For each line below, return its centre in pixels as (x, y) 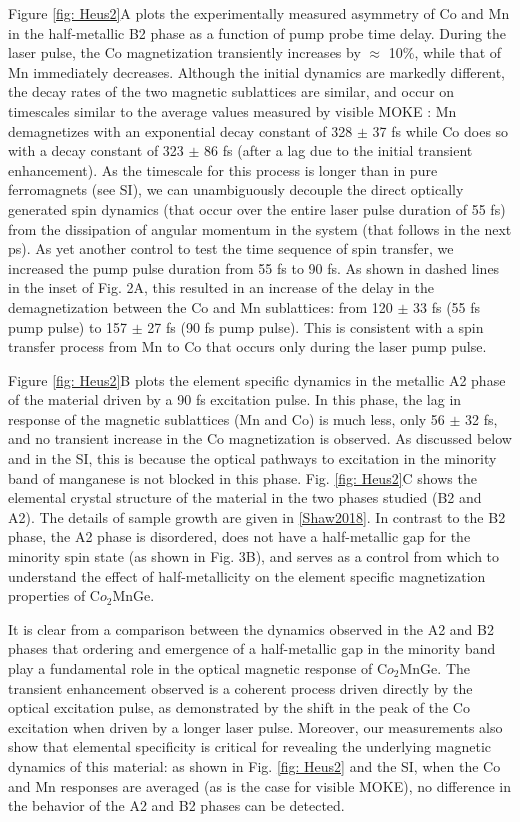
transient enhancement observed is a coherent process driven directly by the (240, 687)
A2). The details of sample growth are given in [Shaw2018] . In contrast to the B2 (257, 516)
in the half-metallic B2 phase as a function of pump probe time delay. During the (257, 32)
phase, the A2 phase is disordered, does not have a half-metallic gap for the (239, 536)
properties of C (54, 595)
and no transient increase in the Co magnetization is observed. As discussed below (260, 438)
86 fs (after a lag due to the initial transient (338, 150)
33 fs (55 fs (447, 306)
